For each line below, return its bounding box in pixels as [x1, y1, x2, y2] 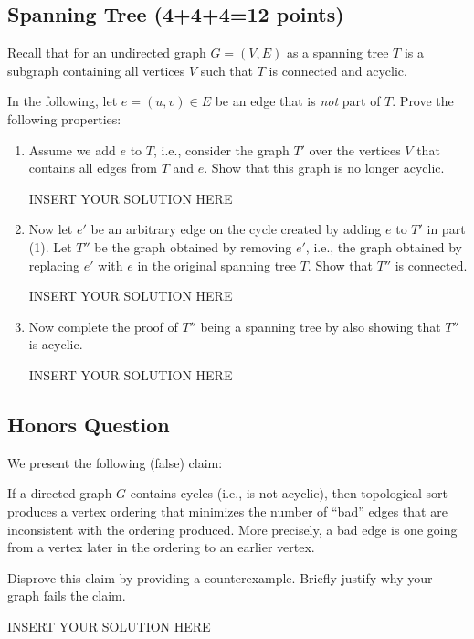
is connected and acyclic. [269, 60, 407, 80]
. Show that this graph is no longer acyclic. [204, 158, 445, 177]
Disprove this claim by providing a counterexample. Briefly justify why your [7, 568, 433, 587]
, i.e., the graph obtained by [305, 237, 463, 256]
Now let [28, 219, 73, 239]
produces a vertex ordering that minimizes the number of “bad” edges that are [7, 501, 448, 520]
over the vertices [309, 140, 401, 159]
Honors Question [7, 410, 170, 438]
